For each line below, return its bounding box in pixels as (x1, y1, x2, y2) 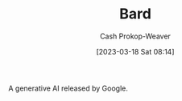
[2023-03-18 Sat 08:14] (96, 46, 175, 56)
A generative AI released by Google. (8, 83, 129, 93)
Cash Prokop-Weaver (99, 31, 172, 41)
